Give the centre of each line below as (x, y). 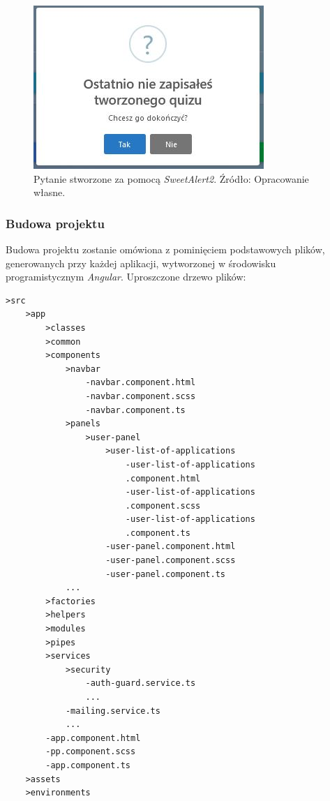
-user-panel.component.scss (171, 561)
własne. (50, 192)
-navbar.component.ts (135, 410)
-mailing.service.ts (113, 711)
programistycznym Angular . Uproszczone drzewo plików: (126, 277)
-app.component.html (93, 738)
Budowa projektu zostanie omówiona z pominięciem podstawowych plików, (165, 249)
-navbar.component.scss (141, 396)
